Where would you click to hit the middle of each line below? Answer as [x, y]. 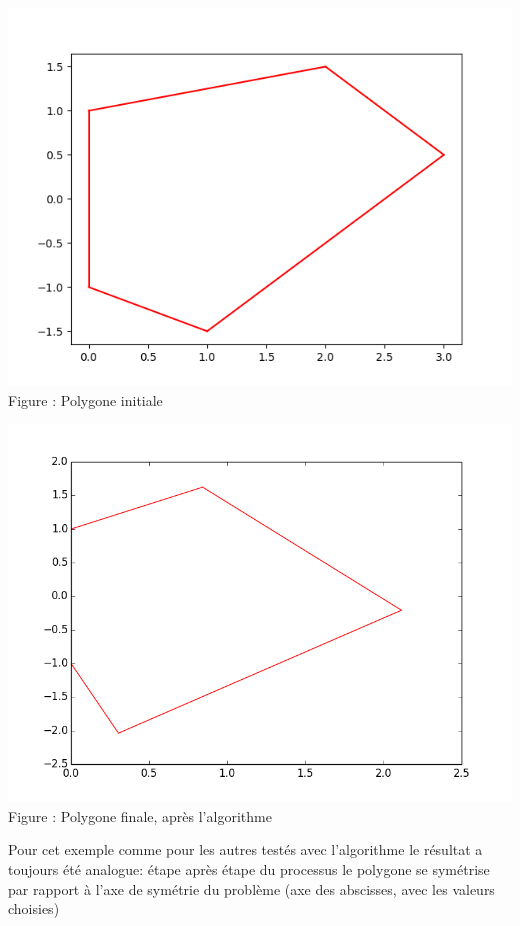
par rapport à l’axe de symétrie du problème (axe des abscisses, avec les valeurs [251, 888]
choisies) [34, 908]
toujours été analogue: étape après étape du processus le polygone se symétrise [249, 868]
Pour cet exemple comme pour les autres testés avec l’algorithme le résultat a [245, 849]
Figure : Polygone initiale [85, 399]
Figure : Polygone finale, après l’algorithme [140, 815]
